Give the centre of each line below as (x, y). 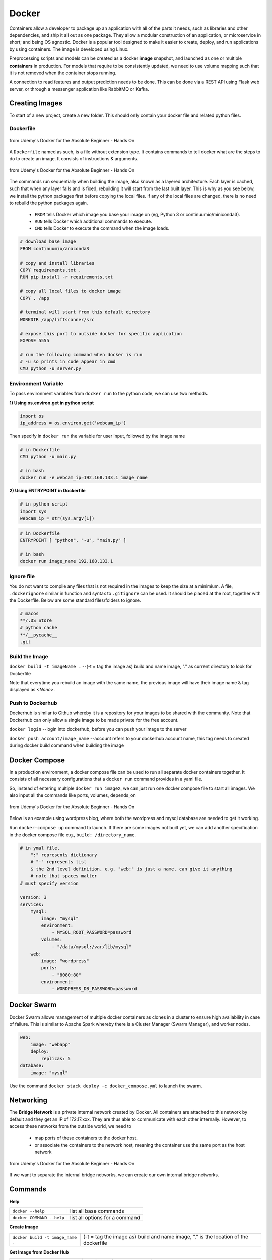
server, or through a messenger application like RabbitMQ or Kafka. (79, 89)
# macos (29, 613)
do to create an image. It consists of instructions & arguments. (74, 159)
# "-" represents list (58, 862)
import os (32, 416)
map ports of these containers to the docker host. (86, 1138)
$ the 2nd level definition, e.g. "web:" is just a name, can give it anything (131, 869)
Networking (28, 1100)
